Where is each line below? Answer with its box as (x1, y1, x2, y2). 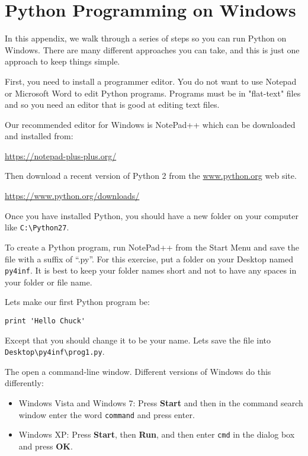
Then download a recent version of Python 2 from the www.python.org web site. (5, 169, 297, 182)
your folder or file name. (5, 275, 92, 288)
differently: (5, 377, 44, 389)
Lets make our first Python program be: (5, 296, 150, 308)
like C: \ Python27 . (5, 221, 69, 233)
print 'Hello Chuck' (5, 316, 86, 325)
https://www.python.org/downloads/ (5, 190, 140, 202)
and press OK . (18, 439, 73, 452)
